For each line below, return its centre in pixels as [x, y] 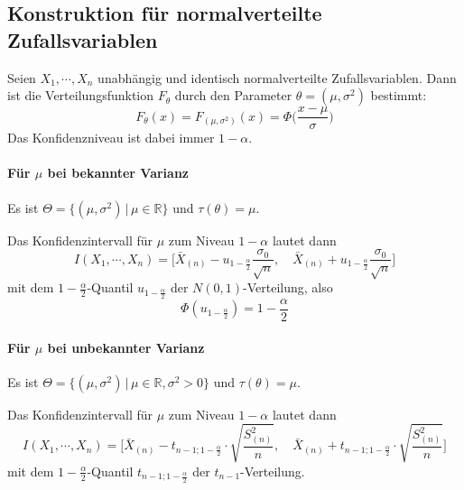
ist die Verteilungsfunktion [81, 95]
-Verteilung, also [288, 287]
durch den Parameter [233, 95]
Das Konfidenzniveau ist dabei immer [111, 138]
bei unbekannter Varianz [126, 347]
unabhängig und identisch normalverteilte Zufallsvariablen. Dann [277, 77]
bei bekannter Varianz [118, 173]
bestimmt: [399, 95]
